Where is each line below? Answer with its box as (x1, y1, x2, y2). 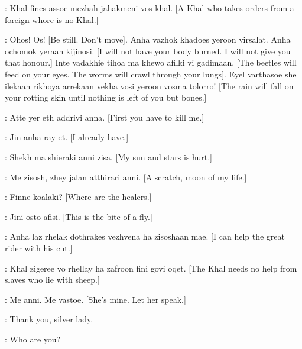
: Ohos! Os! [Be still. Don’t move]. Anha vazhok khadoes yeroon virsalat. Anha (5, 33, 291, 46)
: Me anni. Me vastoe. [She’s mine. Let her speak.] (5, 293, 186, 305)
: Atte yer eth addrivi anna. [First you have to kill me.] (5, 111, 204, 123)
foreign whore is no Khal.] (5, 13, 99, 25)
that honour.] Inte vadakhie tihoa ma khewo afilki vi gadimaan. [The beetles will (5, 56, 297, 69)
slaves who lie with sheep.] (5, 273, 100, 286)
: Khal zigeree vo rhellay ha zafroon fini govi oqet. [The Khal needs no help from (5, 261, 297, 274)
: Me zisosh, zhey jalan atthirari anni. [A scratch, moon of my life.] (5, 170, 247, 183)
